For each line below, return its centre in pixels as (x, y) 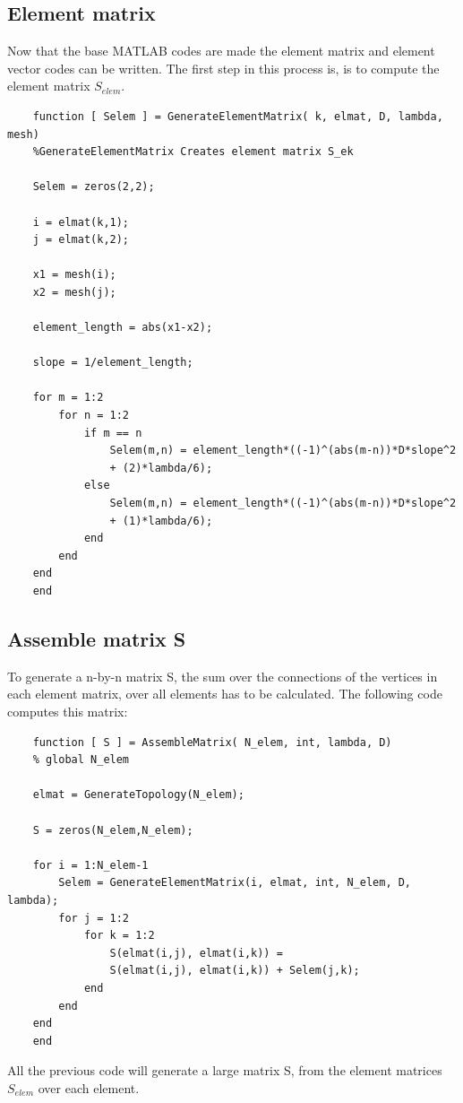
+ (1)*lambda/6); (161, 521)
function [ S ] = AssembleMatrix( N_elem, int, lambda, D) (212, 742)
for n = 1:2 (94, 416)
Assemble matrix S (97, 638)
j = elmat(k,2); (81, 240)
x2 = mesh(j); (74, 292)
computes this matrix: (68, 711)
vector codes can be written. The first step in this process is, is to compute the (223, 68)
